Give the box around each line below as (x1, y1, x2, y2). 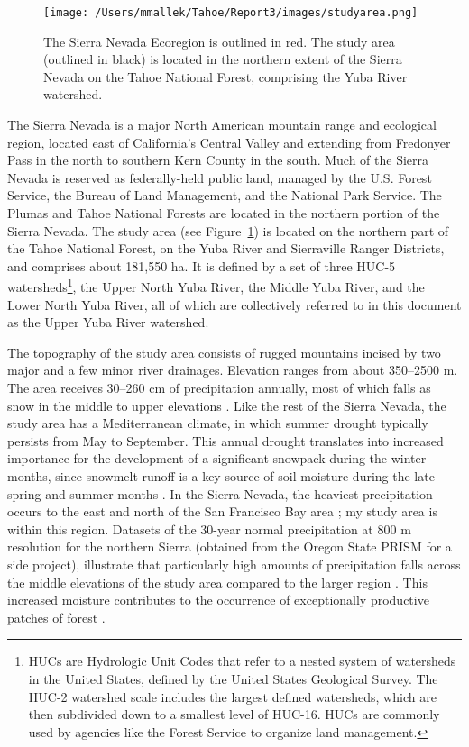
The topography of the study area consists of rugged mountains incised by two (7, 342, 441, 361)
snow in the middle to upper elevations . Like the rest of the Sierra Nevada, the (7, 396, 446, 414)
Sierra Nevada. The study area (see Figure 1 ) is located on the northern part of (7, 221, 449, 240)
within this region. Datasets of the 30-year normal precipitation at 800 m (7, 519, 411, 538)
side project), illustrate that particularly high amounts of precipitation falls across (7, 554, 461, 573)
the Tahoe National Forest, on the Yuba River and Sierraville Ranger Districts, (7, 239, 445, 258)
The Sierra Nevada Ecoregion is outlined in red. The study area (43, 32, 395, 50)
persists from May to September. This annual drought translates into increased (7, 431, 444, 450)
